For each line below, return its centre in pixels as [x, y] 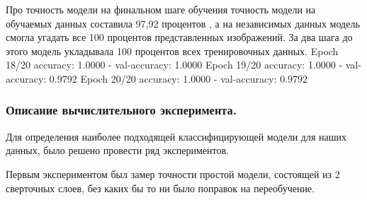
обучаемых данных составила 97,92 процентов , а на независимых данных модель [183, 23]
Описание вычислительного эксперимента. [121, 110]
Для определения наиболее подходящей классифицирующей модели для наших [176, 136]
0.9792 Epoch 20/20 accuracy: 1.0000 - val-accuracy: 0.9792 [179, 78]
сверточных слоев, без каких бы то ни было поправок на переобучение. [160, 188]
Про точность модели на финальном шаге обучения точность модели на [161, 9]
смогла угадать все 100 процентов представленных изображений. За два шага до [179, 37]
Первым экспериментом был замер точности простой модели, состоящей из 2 [173, 173]
